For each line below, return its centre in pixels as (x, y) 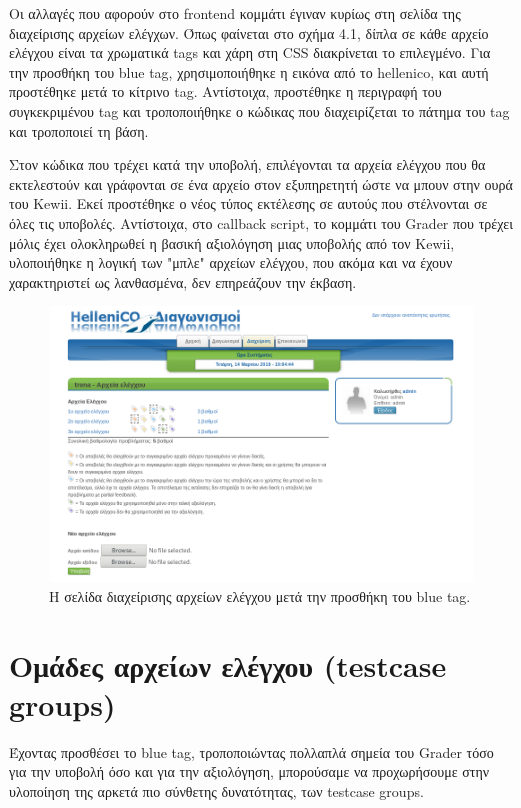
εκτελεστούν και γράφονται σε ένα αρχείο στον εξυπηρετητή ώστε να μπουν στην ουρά (261, 183)
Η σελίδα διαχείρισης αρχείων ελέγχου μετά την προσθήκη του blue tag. (260, 595)
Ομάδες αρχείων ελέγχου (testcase (228, 664)
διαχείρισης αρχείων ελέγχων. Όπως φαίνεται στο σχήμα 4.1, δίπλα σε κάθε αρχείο (249, 32)
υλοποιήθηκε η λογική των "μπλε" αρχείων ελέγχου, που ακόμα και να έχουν (231, 262)
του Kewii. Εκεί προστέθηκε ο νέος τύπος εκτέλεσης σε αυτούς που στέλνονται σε (248, 203)
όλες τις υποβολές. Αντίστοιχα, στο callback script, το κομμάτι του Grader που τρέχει (261, 222)
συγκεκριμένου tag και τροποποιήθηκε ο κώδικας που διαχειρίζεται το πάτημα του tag (259, 110)
